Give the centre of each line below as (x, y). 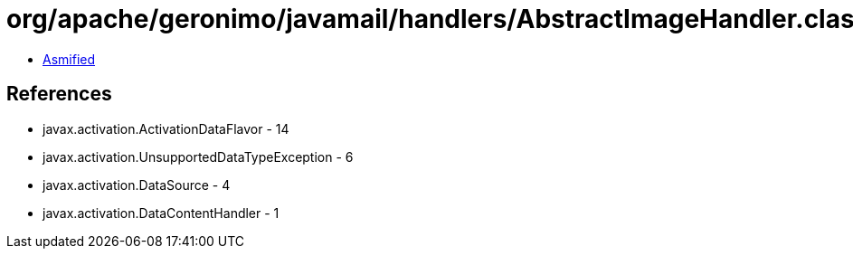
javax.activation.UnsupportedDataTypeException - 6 (198, 156)
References (59, 94)
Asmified (69, 59)
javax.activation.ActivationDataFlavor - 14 (166, 128)
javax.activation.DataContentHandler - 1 (161, 213)
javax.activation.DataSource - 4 (137, 185)
